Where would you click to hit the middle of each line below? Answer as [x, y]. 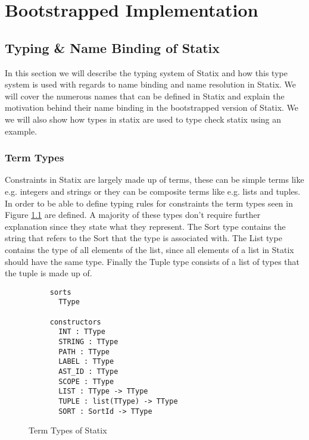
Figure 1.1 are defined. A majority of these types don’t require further [133, 215]
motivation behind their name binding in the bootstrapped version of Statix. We [152, 107]
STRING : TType [88, 341]
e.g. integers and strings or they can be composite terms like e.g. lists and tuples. [153, 191]
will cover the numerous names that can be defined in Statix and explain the [145, 96]
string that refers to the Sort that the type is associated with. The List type [143, 238]
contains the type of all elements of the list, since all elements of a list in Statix [149, 249]
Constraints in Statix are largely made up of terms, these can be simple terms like [154, 180]
